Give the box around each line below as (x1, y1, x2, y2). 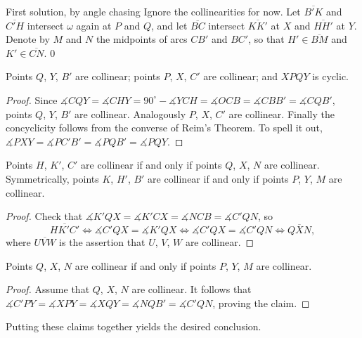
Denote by (6, 32, 50, 46)
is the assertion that (59, 234, 146, 249)
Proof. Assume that (6, 282, 90, 297)
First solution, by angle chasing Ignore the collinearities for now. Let (6, 4, 301, 18)
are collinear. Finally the (228, 106, 335, 121)
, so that (248, 32, 285, 46)
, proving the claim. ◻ (212, 295, 310, 310)
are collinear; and (203, 69, 278, 84)
